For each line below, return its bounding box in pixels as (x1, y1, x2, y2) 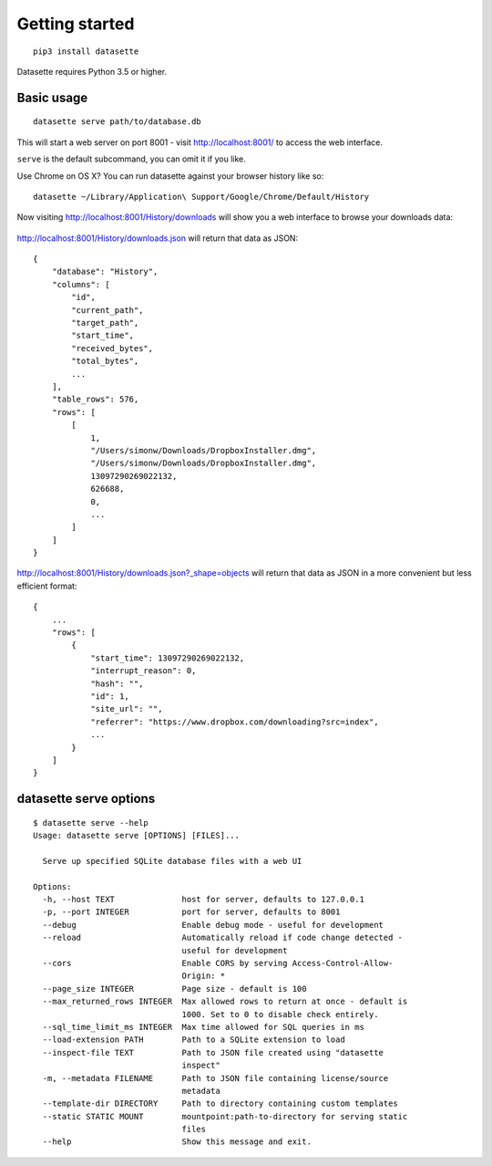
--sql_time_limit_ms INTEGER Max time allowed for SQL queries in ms (42, 1022, 364, 1032)
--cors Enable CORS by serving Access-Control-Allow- (42, 958, 394, 969)
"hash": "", (90, 678, 144, 689)
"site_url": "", (90, 703, 163, 714)
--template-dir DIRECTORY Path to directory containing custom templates (42, 1098, 398, 1109)
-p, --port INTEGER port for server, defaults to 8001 (42, 907, 341, 917)
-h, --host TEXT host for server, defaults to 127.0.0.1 (42, 894, 364, 905)
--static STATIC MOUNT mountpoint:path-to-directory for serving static (42, 1111, 408, 1121)
